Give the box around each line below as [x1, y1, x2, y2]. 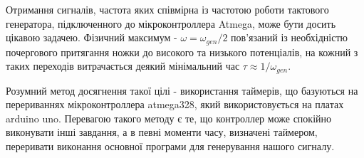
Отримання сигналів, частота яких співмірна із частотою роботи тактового [6, 2, 329, 16]
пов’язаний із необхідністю [231, 30, 348, 45]
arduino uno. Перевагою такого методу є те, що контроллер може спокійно [6, 110, 332, 125]
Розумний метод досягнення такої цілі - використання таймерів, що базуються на [6, 83, 358, 98]
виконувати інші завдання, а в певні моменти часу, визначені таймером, [6, 125, 318, 139]
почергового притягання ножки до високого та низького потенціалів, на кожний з [6, 44, 358, 59]
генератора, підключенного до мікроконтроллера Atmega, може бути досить [6, 16, 336, 31]
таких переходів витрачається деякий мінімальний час [6, 58, 240, 73]
